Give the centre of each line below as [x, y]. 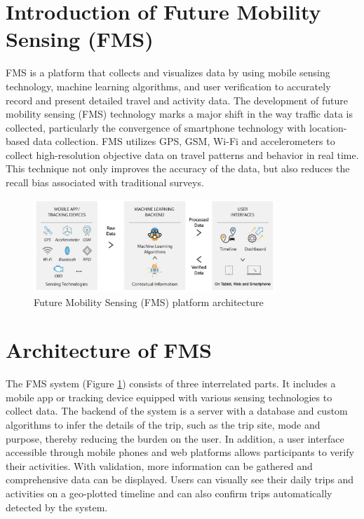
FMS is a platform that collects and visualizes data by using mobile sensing [168, 72]
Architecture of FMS [109, 350]
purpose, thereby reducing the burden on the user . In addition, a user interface [175, 438]
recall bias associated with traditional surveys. [105, 182]
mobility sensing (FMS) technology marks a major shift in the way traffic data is [179, 114]
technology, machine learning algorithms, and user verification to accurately [168, 86]
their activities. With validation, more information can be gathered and [159, 465]
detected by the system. [57, 507]
